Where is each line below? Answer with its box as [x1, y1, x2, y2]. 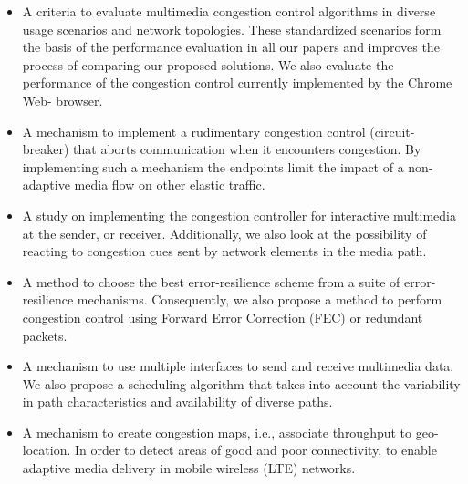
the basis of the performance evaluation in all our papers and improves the [22, 37, 440, 57]
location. [22, 440, 71, 459]
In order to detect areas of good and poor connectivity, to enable [74, 440, 437, 459]
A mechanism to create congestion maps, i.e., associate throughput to [22, 422, 412, 441]
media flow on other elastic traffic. [74, 175, 265, 194]
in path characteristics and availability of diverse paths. [22, 392, 333, 411]
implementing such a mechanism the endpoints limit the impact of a [22, 157, 404, 176]
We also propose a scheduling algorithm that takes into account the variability [22, 374, 461, 393]
